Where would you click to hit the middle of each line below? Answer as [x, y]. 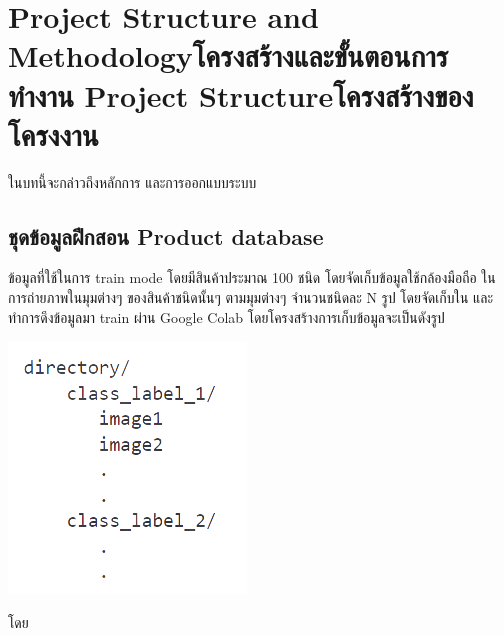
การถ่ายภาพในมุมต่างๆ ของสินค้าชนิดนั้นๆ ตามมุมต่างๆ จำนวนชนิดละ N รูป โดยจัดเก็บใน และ [251, 297]
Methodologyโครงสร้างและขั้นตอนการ [228, 55]
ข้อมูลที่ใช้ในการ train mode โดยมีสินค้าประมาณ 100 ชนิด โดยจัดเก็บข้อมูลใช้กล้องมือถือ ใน [252, 277]
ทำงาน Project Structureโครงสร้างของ [241, 94]
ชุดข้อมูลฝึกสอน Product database [166, 235]
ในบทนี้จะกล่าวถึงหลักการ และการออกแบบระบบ [132, 181]
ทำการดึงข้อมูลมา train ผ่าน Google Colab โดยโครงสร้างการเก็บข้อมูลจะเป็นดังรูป [226, 316]
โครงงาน [53, 133]
